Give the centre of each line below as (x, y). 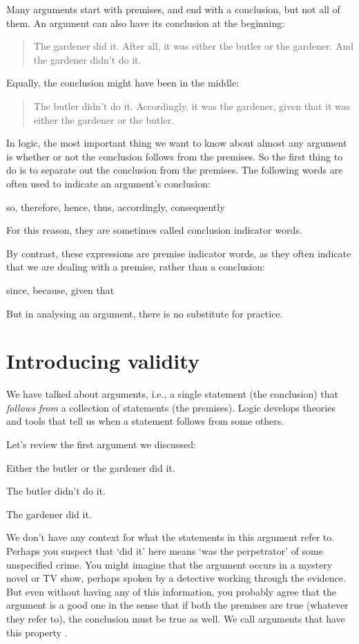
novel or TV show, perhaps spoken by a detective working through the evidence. (176, 578)
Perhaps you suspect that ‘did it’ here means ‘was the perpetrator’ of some (165, 550)
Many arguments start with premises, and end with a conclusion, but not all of (173, 9)
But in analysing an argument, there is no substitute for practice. (145, 313)
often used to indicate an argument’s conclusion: (108, 183)
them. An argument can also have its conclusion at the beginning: (146, 22)
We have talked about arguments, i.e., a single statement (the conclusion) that (172, 394)
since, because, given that (60, 289)
